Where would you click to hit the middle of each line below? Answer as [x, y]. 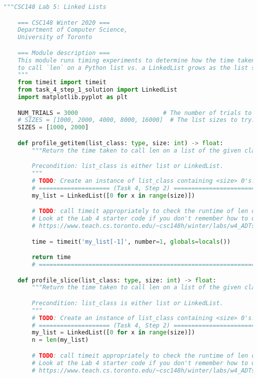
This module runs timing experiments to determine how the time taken [136, 60]
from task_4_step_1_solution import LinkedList [97, 90]
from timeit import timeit [62, 82]
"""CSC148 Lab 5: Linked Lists [55, 7]
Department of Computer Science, [73, 30]
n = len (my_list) [60, 340]
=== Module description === [64, 53]
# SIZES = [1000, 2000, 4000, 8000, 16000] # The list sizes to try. [136, 120]
